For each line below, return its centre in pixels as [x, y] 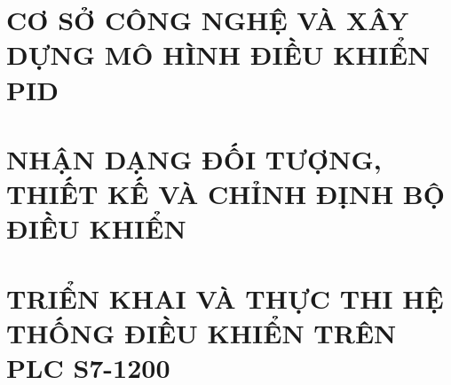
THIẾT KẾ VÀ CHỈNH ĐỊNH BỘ [225, 194]
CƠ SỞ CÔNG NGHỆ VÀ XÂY [208, 20]
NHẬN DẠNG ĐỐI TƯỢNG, [194, 158]
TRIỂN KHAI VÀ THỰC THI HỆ [225, 298]
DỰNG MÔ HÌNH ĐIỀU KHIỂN [218, 55]
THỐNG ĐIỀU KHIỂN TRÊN [202, 332]
